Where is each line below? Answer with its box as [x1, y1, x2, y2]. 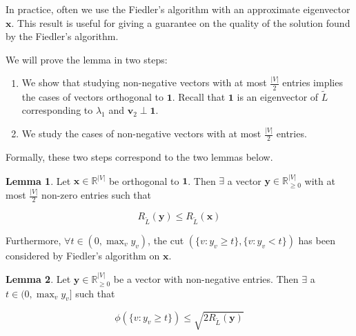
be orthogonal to [108, 173, 179, 188]
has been [298, 233, 335, 247]
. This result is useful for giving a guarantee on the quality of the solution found [11, 15, 350, 30]
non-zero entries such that [41, 188, 152, 202]
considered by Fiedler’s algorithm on [6, 248, 160, 262]
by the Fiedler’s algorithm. [6, 29, 119, 43]
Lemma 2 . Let [6, 272, 71, 286]
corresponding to [21, 103, 93, 117]
